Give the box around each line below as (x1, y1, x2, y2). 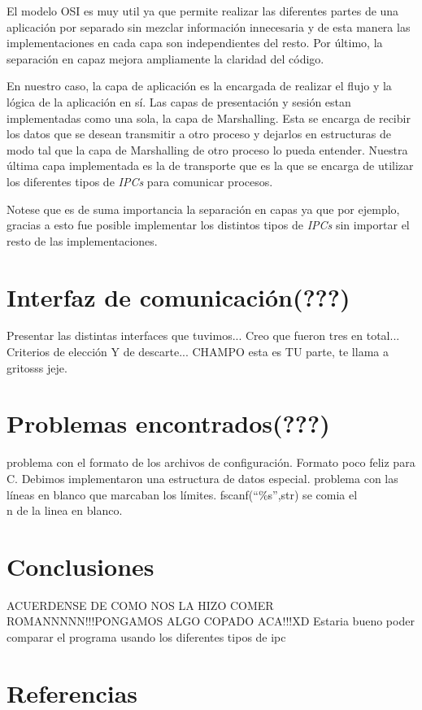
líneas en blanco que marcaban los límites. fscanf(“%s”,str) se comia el (7, 486, 358, 503)
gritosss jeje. (7, 359, 67, 376)
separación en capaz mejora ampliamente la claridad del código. (7, 50, 324, 67)
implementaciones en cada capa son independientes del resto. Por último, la (7, 34, 383, 51)
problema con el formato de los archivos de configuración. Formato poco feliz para (7, 454, 415, 471)
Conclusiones (7, 549, 154, 582)
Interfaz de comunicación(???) (7, 280, 350, 313)
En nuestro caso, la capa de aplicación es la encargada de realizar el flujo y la (7, 77, 392, 94)
